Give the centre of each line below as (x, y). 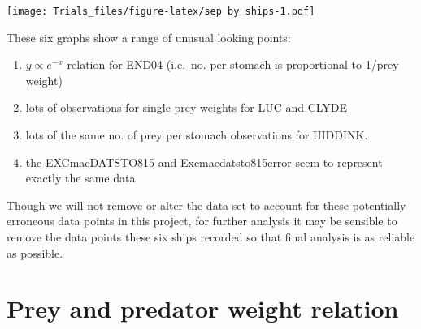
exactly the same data (80, 178)
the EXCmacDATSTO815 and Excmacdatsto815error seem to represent (204, 162)
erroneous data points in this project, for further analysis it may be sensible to (202, 221)
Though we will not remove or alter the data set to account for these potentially (206, 205)
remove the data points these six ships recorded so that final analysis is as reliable (211, 237)
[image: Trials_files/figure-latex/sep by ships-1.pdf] (161, 11)
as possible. (35, 252)
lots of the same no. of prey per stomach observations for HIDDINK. (197, 135)
